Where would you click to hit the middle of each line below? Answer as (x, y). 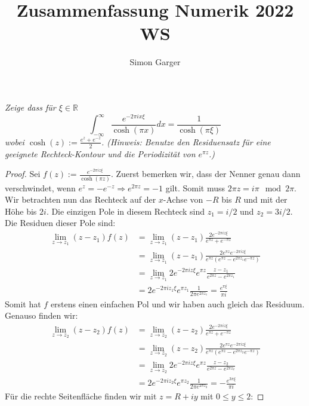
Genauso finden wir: (41, 315)
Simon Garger (155, 62)
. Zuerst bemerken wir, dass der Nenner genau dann (206, 174)
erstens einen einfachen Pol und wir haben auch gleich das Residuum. (177, 303)
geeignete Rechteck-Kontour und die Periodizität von (100, 153)
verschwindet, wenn (40, 187)
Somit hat (23, 303)
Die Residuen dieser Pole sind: (60, 223)
